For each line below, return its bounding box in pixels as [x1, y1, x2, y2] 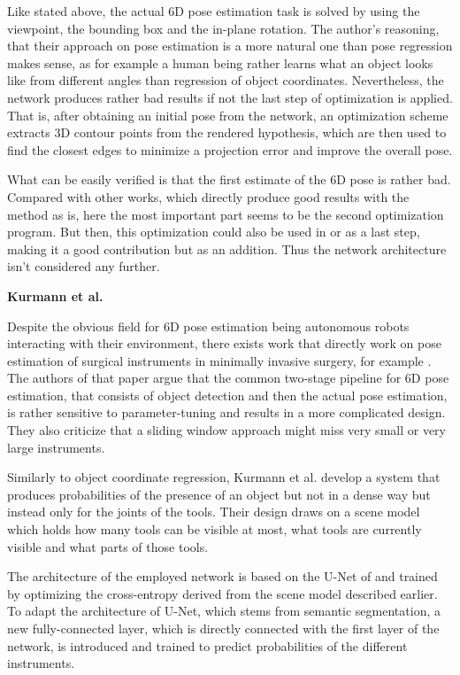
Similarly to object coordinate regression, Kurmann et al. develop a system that [7, 468, 441, 486]
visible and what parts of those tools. [7, 537, 209, 555]
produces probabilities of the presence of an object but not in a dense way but [7, 485, 431, 503]
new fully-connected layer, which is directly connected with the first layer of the [7, 619, 440, 637]
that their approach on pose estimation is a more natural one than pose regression [7, 36, 453, 55]
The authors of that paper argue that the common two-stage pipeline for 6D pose [7, 369, 449, 387]
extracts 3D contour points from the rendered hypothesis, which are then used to [7, 123, 447, 142]
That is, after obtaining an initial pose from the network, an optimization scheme [7, 105, 448, 124]
